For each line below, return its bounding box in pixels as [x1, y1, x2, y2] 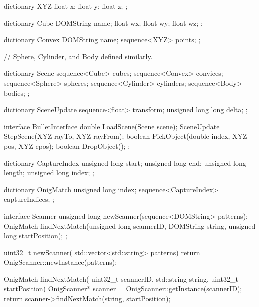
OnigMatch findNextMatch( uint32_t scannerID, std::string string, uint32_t [4, 273, 238, 284]
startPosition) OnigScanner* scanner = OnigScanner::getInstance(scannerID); [4, 283, 242, 294]
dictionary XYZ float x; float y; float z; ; [4, 1, 128, 11]
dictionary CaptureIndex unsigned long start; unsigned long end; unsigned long [4, 157, 246, 168]
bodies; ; [4, 87, 30, 98]
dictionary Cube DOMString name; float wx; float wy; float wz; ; [4, 17, 203, 28]
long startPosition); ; [4, 230, 67, 241]
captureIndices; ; [4, 194, 54, 204]
